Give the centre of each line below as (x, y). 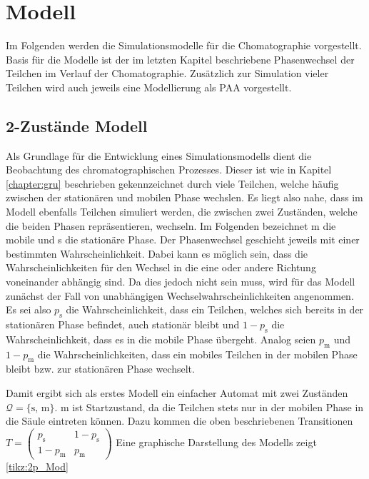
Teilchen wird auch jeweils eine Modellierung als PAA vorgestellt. (149, 87)
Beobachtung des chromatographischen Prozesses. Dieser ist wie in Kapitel (169, 170)
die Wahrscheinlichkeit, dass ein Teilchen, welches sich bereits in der (215, 309)
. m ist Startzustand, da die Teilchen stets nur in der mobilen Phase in (209, 407)
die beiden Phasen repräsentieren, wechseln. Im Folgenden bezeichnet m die (171, 225)
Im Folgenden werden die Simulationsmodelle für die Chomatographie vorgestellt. (184, 45)
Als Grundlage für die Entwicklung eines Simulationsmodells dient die (159, 155)
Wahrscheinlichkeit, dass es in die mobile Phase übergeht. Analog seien (161, 339)
